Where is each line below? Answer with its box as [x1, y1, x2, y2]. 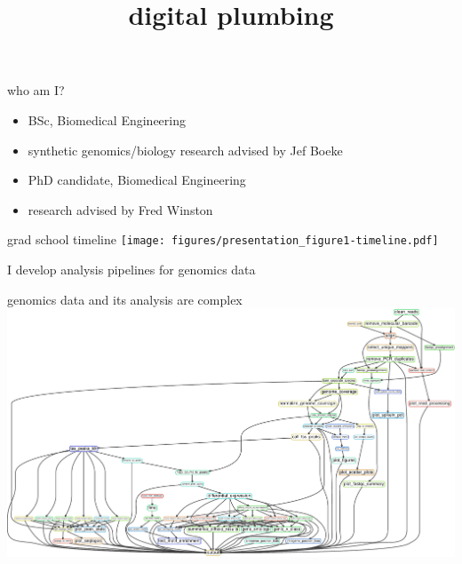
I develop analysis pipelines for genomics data [7, 260, 256, 278]
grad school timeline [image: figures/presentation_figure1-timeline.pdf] [7, 230, 439, 249]
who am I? [7, 81, 65, 99]
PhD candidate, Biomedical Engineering [28, 171, 246, 189]
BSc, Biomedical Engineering [28, 110, 186, 129]
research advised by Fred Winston [28, 200, 213, 218]
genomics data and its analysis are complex [7, 290, 243, 308]
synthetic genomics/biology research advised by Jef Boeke [28, 140, 343, 159]
